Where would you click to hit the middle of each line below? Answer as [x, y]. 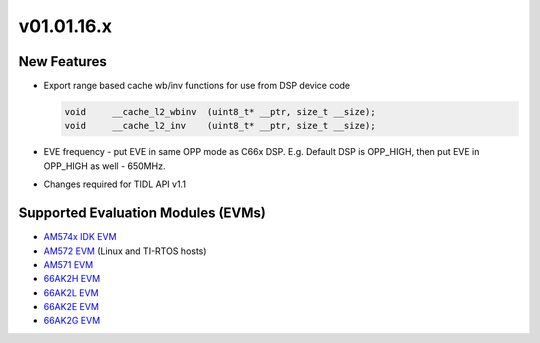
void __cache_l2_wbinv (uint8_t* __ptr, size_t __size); [220, 112]
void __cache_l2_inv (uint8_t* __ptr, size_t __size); [220, 126]
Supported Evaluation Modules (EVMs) [142, 213]
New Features [62, 61]
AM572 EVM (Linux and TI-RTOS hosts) [125, 251]
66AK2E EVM [71, 307]
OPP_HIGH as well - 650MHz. [104, 166]
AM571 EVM [68, 264]
